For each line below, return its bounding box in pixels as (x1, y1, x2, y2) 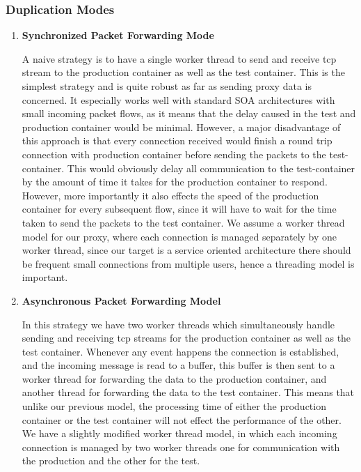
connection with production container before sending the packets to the (22, 146, 326, 161)
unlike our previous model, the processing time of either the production (22, 399, 326, 413)
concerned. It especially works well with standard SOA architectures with (22, 92, 335, 107)
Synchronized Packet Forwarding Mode (22, 28, 214, 43)
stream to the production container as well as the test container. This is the (22, 65, 345, 79)
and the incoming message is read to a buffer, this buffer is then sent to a (22, 358, 335, 372)
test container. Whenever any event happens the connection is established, (22, 344, 339, 358)
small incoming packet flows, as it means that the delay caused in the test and (22, 106, 356, 121)
